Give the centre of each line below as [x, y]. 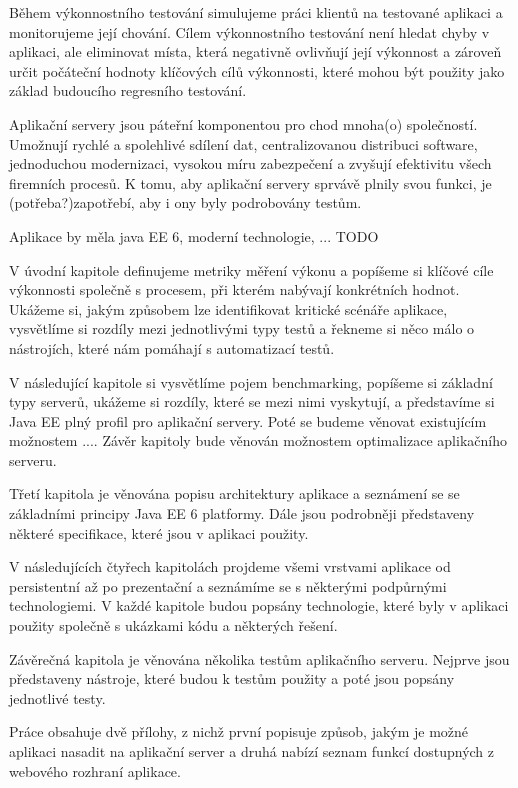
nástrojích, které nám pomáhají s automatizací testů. [172, 347]
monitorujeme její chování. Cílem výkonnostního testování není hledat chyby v [249, 31]
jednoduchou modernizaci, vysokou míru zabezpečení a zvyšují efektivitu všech [250, 163]
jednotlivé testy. [57, 697]
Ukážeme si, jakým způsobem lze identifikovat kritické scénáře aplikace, [228, 308]
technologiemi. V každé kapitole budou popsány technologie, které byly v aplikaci [259, 605]
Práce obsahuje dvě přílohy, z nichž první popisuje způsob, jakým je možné [239, 731]
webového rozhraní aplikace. [95, 770]
